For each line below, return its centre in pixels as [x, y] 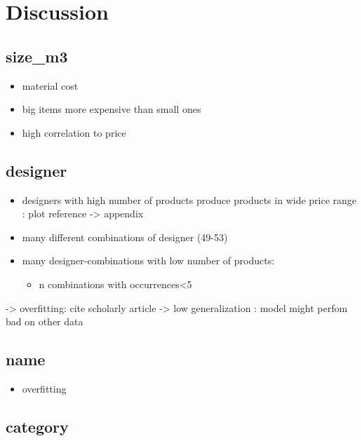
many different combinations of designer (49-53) [125, 237]
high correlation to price [74, 132]
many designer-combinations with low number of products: [148, 260]
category [37, 426]
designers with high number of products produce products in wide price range [189, 199]
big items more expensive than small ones [112, 109]
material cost [50, 85]
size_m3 [37, 56]
